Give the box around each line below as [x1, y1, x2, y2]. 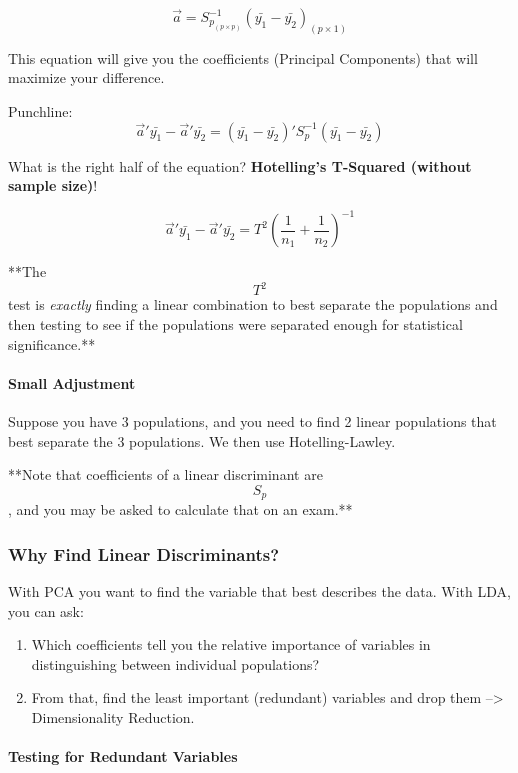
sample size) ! [8, 175, 98, 196]
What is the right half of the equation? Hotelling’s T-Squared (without [8, 155, 472, 176]
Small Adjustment [8, 372, 136, 393]
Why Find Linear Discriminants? [8, 541, 280, 566]
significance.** [8, 333, 96, 354]
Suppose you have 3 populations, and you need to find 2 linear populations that [8, 411, 497, 431]
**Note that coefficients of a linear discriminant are [8, 464, 323, 485]
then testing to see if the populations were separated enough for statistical [8, 314, 463, 335]
